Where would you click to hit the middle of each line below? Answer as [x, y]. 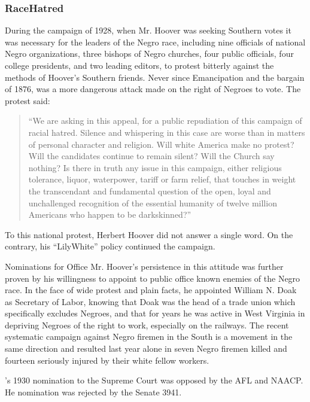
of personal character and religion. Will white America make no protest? [161, 144]
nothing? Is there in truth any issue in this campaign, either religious [155, 167]
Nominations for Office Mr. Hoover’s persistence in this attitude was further [144, 266]
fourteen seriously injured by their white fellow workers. [107, 360]
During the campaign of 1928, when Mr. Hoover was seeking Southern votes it [148, 30]
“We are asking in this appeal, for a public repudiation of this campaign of [165, 121]
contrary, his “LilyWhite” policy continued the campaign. [110, 246]
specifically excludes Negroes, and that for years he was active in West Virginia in [155, 313]
